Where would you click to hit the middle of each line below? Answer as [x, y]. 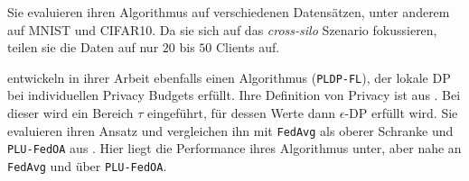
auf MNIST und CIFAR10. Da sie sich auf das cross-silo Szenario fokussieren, [222, 29]
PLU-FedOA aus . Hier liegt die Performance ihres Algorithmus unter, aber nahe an [234, 148]
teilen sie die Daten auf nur [83, 47]
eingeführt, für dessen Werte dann [242, 113]
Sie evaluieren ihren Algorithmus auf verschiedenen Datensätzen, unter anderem [229, 12]
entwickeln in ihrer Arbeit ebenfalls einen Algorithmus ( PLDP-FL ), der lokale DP [229, 77]
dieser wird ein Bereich [70, 113]
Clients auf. [248, 47]
